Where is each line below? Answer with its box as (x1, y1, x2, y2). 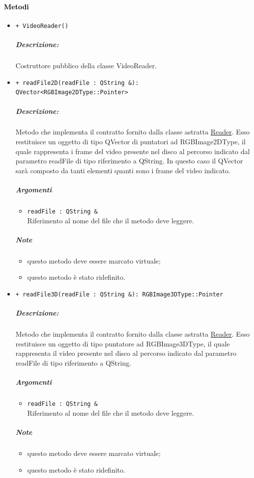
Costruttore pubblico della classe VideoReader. (15, 60, 157, 71)
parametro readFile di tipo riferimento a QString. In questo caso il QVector (15, 156, 243, 166)
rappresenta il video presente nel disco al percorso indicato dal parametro (15, 348, 237, 358)
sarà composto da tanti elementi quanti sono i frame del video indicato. (15, 165, 230, 175)
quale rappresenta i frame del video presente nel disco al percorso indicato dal (15, 146, 250, 156)
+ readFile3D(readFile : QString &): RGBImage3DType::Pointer (15, 291, 224, 298)
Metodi (4, 1, 29, 11)
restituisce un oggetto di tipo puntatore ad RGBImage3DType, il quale (15, 338, 230, 348)
